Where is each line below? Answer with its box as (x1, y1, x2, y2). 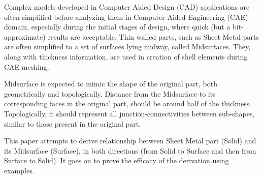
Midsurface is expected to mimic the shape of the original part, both (4, 78, 217, 89)
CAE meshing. (4, 61, 49, 72)
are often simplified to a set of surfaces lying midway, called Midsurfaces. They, (4, 41, 251, 52)
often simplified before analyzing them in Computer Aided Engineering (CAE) (4, 11, 248, 22)
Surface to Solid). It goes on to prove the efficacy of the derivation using (4, 155, 229, 166)
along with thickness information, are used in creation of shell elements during (4, 51, 248, 62)
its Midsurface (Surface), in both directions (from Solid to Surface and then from (4, 145, 256, 156)
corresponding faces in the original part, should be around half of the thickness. (4, 98, 252, 109)
